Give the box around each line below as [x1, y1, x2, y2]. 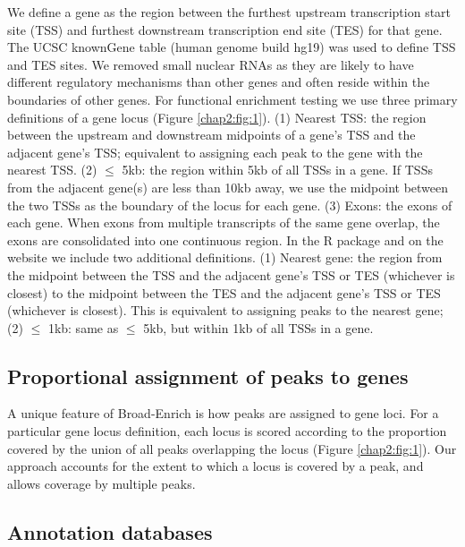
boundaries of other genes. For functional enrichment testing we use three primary [7, 90, 458, 108]
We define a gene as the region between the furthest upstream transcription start [7, 3, 452, 21]
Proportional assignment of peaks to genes [7, 362, 409, 389]
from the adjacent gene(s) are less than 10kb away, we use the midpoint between [7, 177, 449, 196]
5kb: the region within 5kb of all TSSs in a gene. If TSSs [122, 160, 433, 179]
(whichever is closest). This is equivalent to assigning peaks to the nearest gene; [7, 301, 444, 320]
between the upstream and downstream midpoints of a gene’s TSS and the [7, 125, 416, 144]
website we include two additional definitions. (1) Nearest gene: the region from [7, 248, 443, 267]
